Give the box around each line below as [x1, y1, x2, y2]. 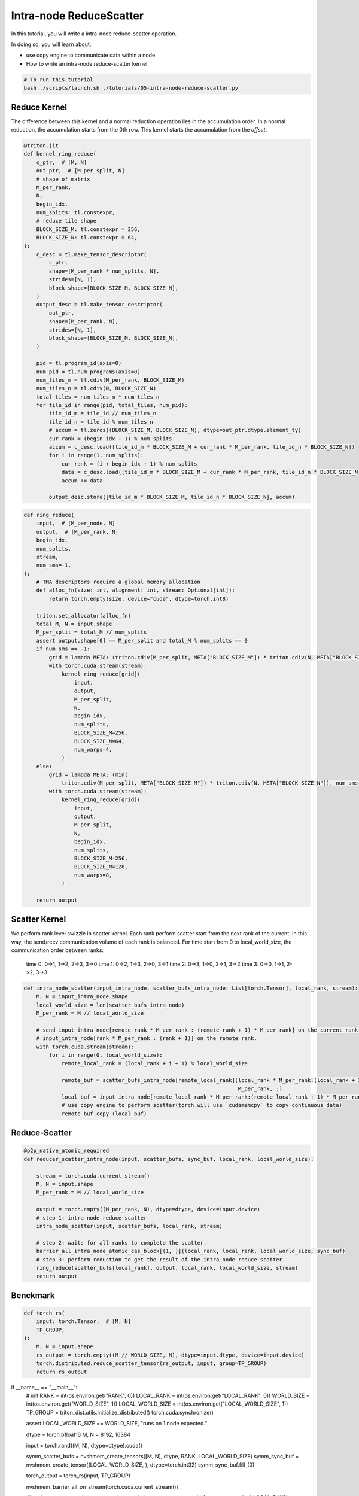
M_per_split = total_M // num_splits [36, 629, 147, 636]
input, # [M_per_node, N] [36, 520, 116, 527]
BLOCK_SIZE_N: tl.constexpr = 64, [36, 234, 138, 241]
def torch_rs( [23, 1309, 65, 1316]
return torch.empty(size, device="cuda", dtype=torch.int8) [48, 595, 229, 602]
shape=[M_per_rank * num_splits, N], [48, 267, 160, 275]
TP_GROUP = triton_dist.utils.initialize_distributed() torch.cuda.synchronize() [26, 1409, 214, 1416]
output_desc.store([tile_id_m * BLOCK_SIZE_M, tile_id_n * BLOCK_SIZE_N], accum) [48, 494, 296, 501]
